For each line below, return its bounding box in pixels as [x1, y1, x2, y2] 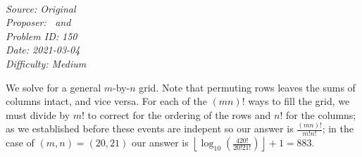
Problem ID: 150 [6, 28, 77, 43]
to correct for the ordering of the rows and [87, 107, 271, 122]
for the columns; [285, 107, 356, 122]
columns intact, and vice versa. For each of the [6, 94, 207, 108]
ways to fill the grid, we [248, 94, 350, 108]
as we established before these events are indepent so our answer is [6, 121, 294, 136]
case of [6, 135, 35, 150]
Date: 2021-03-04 [6, 42, 80, 57]
